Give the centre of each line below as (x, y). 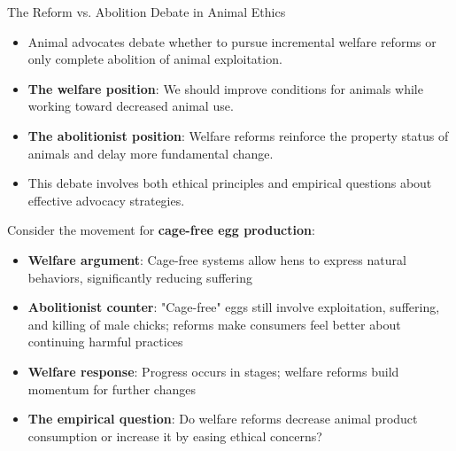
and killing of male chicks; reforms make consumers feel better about (214, 324)
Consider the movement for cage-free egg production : (161, 230)
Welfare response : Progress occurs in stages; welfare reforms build (213, 371)
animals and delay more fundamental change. (151, 153)
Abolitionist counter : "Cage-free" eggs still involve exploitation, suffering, (234, 307)
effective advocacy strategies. (106, 200)
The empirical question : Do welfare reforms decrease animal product (223, 419)
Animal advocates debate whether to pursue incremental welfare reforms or (232, 41)
